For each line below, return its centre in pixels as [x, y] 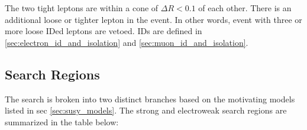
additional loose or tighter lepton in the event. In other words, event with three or [153, 19]
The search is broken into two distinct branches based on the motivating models [150, 99]
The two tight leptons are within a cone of [82, 8]
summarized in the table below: [62, 121]
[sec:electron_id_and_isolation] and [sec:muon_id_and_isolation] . [127, 42]
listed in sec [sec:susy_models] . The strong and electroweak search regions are [146, 110]
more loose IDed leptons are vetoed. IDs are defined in [104, 31]
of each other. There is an [245, 8]
